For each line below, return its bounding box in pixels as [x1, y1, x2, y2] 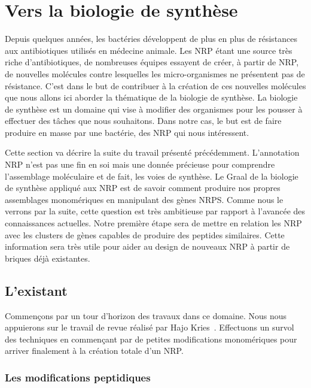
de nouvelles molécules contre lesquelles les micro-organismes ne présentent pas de [5, 67, 305, 80]
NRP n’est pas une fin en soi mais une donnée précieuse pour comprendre [5, 158, 275, 171]
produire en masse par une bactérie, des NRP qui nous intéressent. [5, 126, 249, 138]
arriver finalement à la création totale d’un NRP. [5, 344, 184, 357]
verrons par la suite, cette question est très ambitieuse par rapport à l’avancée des [5, 205, 306, 217]
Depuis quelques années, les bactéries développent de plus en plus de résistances [5, 32, 298, 45]
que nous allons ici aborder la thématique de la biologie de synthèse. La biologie [5, 91, 298, 104]
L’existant [5, 281, 68, 299]
